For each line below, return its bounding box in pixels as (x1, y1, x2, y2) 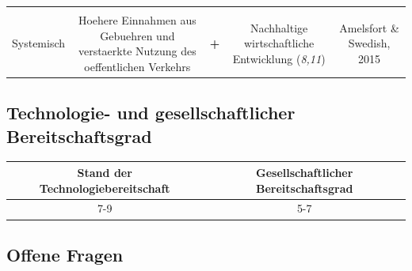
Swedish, (348, 35, 391, 51)
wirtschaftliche (243, 35, 315, 51)
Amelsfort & (339, 19, 399, 36)
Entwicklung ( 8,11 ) (232, 50, 326, 66)
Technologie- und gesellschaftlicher (6, 100, 296, 125)
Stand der (77, 164, 132, 180)
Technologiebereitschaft (39, 179, 170, 196)
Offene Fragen (6, 242, 124, 266)
